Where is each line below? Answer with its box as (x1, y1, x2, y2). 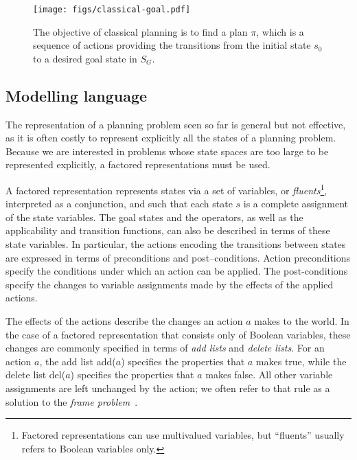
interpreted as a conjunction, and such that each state (5, 196, 233, 211)
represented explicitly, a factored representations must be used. (5, 157, 270, 172)
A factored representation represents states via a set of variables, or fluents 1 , (5, 181, 327, 197)
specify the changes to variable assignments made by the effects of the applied (5, 277, 334, 291)
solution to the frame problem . (5, 394, 138, 409)
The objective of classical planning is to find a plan (33, 24, 248, 38)
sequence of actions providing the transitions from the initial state (33, 38, 311, 52)
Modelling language (5, 84, 148, 106)
